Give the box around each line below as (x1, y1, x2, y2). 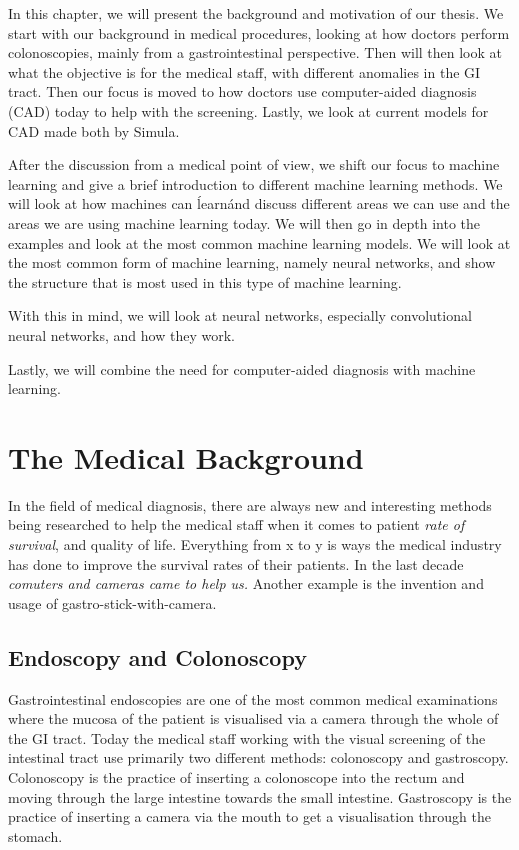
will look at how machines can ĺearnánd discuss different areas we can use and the (8, 193, 510, 214)
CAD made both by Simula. (8, 120, 180, 141)
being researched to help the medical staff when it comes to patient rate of (8, 514, 465, 535)
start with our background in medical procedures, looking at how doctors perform (8, 22, 510, 43)
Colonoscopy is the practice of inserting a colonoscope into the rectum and (8, 766, 465, 787)
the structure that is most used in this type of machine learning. (8, 271, 402, 292)
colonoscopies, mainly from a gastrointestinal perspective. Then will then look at (8, 42, 503, 63)
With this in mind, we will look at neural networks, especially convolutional (8, 305, 472, 326)
